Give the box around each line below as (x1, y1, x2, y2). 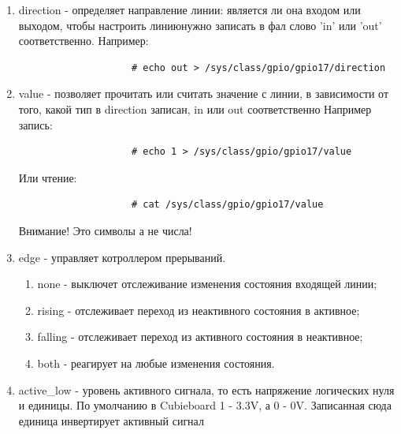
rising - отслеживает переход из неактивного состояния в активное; (37, 301, 360, 318)
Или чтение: (18, 169, 77, 185)
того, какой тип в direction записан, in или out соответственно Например (18, 100, 372, 117)
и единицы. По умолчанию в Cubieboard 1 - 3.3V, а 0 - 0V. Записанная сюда (18, 397, 392, 413)
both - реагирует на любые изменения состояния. (37, 354, 275, 371)
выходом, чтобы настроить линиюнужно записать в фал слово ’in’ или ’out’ (18, 17, 382, 33)
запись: (18, 116, 53, 133)
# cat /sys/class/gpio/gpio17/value (131, 199, 324, 211)
